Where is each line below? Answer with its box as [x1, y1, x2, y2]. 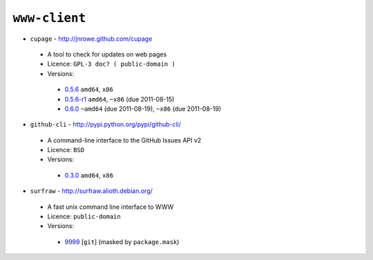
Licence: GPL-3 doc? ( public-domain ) [47, 59, 175, 68]
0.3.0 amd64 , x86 [64, 171, 114, 179]
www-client [12, 10, 86, 26]
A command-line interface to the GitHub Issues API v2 [47, 136, 202, 145]
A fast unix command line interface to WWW [47, 203, 174, 211]
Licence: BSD [47, 146, 85, 154]
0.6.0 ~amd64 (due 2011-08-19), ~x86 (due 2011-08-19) [64, 104, 221, 113]
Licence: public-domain [47, 212, 121, 221]
